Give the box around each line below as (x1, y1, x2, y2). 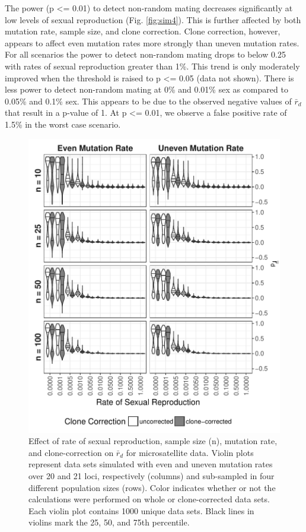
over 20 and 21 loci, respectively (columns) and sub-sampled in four (28, 469, 275, 482)
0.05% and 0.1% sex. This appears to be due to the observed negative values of (5, 94, 292, 107)
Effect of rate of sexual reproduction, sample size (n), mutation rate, (28, 435, 278, 447)
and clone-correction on (28, 446, 114, 458)
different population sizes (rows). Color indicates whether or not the (28, 481, 276, 493)
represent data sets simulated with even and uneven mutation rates (28, 458, 273, 470)
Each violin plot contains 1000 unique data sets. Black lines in (28, 504, 254, 517)
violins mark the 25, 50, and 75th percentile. (28, 516, 190, 528)
